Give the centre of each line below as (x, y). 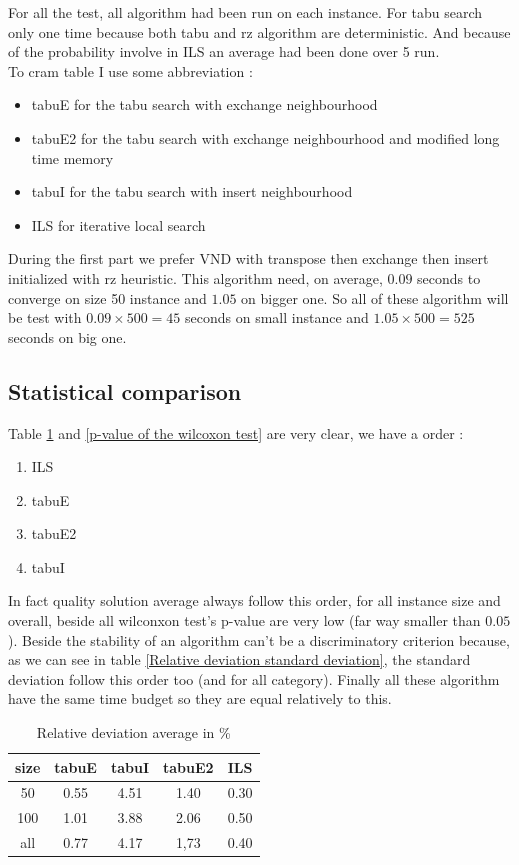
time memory (72, 157)
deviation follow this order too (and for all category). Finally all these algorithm (254, 678)
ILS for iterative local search (118, 224)
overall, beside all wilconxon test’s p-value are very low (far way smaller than (244, 620)
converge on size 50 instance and (107, 297)
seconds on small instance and (277, 317)
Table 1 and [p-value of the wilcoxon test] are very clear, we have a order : (236, 432)
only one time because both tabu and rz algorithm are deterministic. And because (259, 31)
